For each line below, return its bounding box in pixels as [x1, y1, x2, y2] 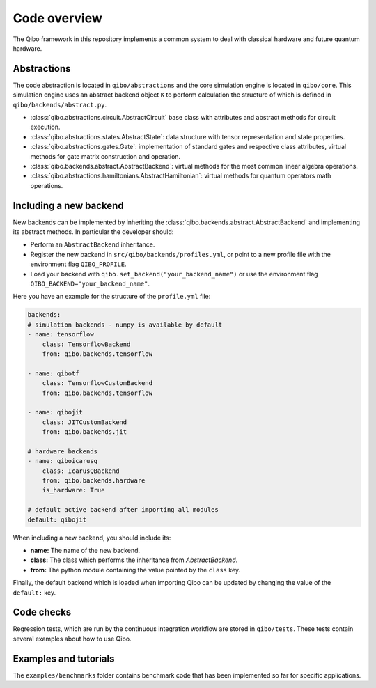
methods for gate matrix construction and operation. [30, 152, 181, 160]
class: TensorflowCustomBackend [42, 380, 153, 387]
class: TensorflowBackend [42, 340, 131, 348]
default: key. [13, 588, 56, 597]
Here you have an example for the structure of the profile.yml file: [13, 292, 211, 301]
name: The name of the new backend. [30, 546, 141, 554]
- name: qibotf [27, 369, 79, 377]
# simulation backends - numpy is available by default [27, 320, 223, 329]
